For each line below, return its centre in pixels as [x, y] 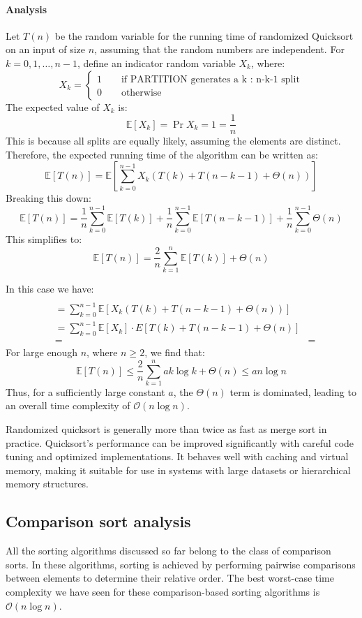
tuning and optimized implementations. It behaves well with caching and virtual [177, 456]
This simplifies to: [44, 239]
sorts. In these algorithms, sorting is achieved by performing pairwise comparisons [181, 564]
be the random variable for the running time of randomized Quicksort [204, 35]
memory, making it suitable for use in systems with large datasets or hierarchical [178, 470]
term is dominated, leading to [293, 391]
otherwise [141, 93]
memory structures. [47, 484]
